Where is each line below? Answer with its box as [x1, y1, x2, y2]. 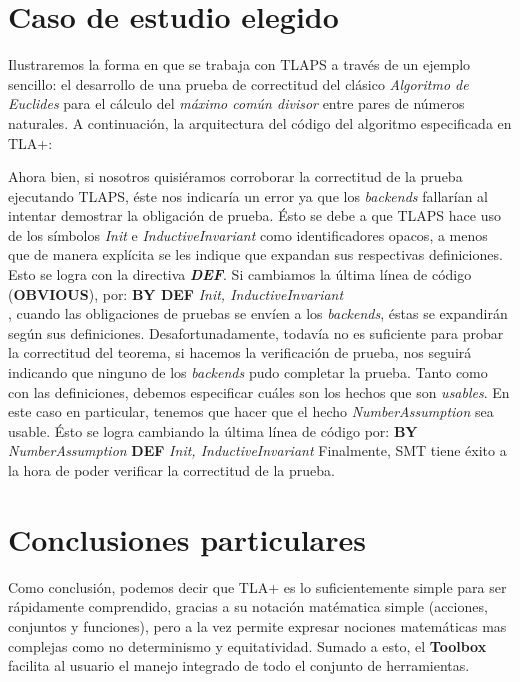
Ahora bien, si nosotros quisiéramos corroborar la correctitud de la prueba [8, 166, 463, 187]
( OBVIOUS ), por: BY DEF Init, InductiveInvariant [8, 283, 344, 304]
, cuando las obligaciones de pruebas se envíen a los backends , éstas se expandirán [8, 303, 508, 324]
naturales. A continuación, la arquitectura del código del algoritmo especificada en [8, 112, 512, 133]
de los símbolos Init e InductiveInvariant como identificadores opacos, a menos [8, 224, 488, 245]
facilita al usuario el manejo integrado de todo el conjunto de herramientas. [8, 655, 470, 676]
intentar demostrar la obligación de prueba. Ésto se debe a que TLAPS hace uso [8, 205, 501, 226]
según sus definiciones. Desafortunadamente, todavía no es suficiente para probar [8, 322, 504, 343]
